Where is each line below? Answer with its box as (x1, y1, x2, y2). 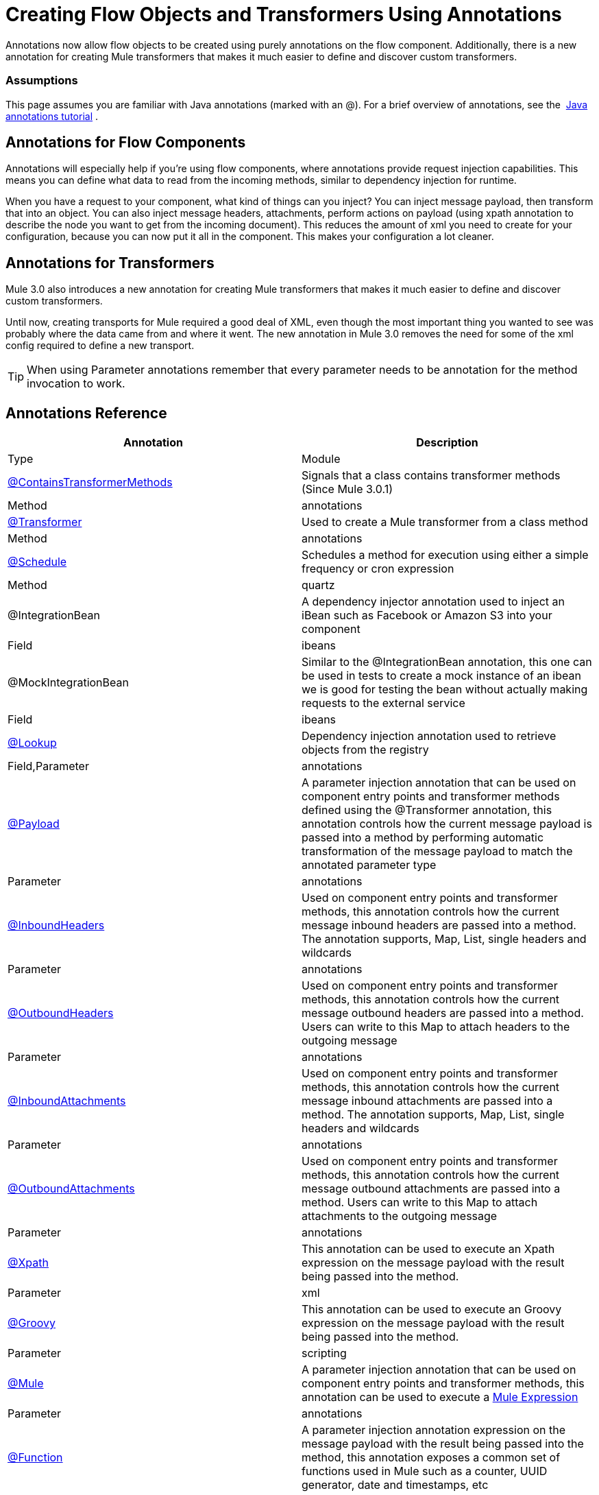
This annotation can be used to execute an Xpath (302, 1242, 555, 1256)
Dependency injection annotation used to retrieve (302, 729, 557, 743)
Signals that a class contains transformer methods (302, 468, 561, 483)
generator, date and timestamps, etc (302, 1478, 489, 1492)
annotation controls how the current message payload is (302, 817, 592, 831)
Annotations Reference (5, 404, 167, 422)
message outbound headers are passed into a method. (302, 1006, 584, 1020)
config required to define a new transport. (5, 339, 195, 352)
